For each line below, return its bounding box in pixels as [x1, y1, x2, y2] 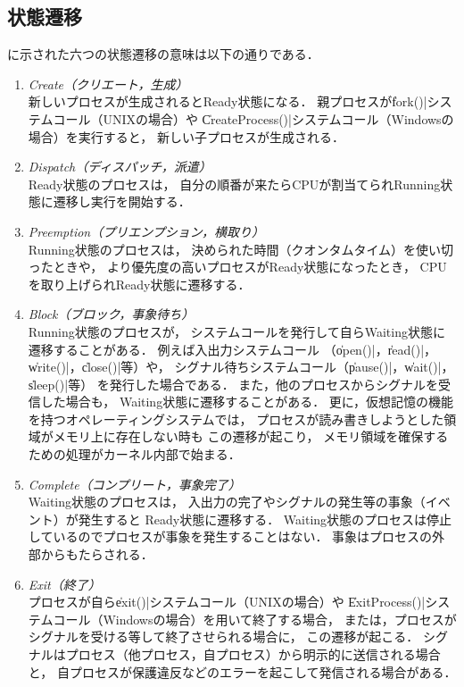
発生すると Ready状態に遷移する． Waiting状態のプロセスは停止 [78, 509, 452, 528]
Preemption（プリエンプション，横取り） [28, 222, 265, 240]
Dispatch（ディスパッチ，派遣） [28, 157, 211, 176]
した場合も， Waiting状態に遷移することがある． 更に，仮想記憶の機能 [40, 392, 454, 411]
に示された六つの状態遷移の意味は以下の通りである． [7, 45, 319, 63]
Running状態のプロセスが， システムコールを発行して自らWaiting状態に [28, 322, 445, 340]
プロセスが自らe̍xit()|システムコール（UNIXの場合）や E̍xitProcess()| [28, 592, 426, 611]
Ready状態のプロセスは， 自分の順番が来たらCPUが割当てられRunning [28, 174, 441, 193]
